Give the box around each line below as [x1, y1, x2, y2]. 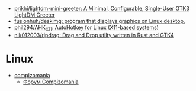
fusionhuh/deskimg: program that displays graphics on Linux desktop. [14, 18, 185, 24]
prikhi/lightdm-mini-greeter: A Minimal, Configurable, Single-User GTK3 [14, 5, 190, 12]
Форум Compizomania [23, 78, 79, 85]
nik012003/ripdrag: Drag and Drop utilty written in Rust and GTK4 [14, 31, 174, 38]
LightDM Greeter [14, 11, 55, 18]
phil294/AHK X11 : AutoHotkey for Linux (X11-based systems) [14, 24, 159, 32]
